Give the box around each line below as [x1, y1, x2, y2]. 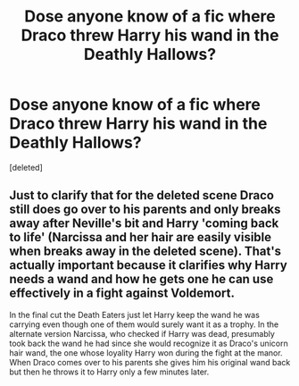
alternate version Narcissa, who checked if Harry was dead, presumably [9, 328, 275, 339]
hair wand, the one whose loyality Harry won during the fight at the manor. [9, 347, 283, 358]
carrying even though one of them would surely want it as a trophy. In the [9, 319, 279, 330]
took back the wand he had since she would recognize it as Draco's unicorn [9, 338, 288, 348]
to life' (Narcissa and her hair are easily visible [9, 230, 272, 245]
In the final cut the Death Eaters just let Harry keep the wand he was [9, 309, 261, 320]
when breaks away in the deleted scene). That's [9, 244, 282, 259]
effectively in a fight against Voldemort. [9, 286, 235, 301]
